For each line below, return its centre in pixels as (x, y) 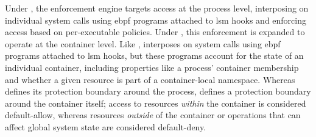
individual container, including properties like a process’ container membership (152, 67)
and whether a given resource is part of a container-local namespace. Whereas (150, 79)
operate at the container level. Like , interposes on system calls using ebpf (143, 43)
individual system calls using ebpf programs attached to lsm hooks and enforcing (156, 20)
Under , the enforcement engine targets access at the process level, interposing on (157, 8)
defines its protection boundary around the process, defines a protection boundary (158, 91)
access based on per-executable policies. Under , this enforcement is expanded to (155, 32)
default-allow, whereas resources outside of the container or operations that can (153, 115)
